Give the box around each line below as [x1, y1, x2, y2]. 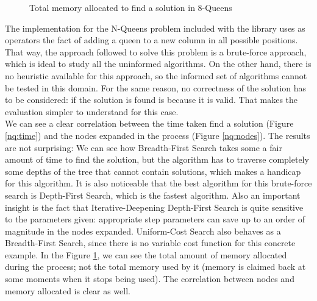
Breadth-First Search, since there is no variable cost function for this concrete [5, 236, 296, 249]
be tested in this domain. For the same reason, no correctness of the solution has [5, 81, 307, 94]
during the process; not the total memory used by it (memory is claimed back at [5, 260, 306, 273]
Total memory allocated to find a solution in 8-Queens [29, 1, 232, 13]
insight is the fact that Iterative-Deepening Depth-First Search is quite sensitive [5, 200, 304, 213]
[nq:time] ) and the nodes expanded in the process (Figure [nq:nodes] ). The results [5, 129, 310, 141]
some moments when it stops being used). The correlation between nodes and [5, 272, 294, 285]
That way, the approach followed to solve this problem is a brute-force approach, [5, 45, 307, 58]
